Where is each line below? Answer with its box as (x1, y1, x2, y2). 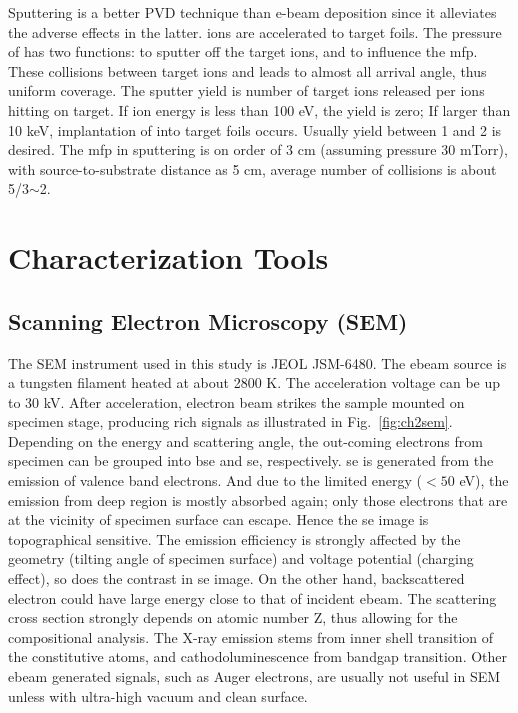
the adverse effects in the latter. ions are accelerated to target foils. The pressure (8, 21, 502, 42)
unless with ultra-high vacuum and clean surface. (8, 685, 308, 706)
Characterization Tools (8, 237, 329, 278)
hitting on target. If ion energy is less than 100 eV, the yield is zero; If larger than (8, 99, 511, 120)
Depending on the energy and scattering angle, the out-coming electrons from (8, 430, 483, 451)
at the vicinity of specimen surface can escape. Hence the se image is (8, 509, 429, 530)
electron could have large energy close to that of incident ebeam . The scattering (8, 587, 497, 608)
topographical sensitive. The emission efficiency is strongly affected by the (8, 528, 461, 549)
